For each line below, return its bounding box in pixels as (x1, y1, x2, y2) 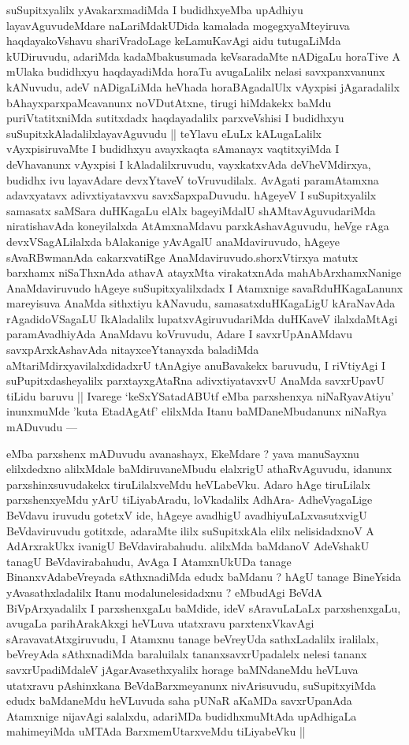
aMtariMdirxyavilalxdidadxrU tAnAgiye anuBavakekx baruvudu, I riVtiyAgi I (6, 356, 386, 373)
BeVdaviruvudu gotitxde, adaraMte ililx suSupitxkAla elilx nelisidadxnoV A (6, 522, 374, 538)
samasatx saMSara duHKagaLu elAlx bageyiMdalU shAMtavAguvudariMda (6, 202, 376, 218)
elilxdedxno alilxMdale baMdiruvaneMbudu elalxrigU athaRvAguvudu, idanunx (6, 460, 392, 477)
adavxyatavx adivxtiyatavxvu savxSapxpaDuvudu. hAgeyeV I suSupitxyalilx (6, 187, 377, 203)
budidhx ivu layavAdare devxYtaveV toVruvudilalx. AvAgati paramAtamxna (6, 171, 379, 188)
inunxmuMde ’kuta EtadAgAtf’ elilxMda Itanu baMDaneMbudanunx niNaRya (6, 403, 387, 419)
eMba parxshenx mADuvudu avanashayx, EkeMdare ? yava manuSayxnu (6, 445, 359, 461)
